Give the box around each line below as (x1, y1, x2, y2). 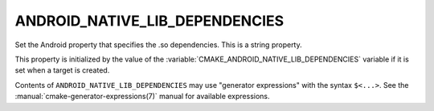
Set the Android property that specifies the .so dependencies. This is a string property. (14, 40, 303, 50)
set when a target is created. (14, 65, 110, 75)
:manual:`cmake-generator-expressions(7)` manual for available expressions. (14, 92, 270, 101)
